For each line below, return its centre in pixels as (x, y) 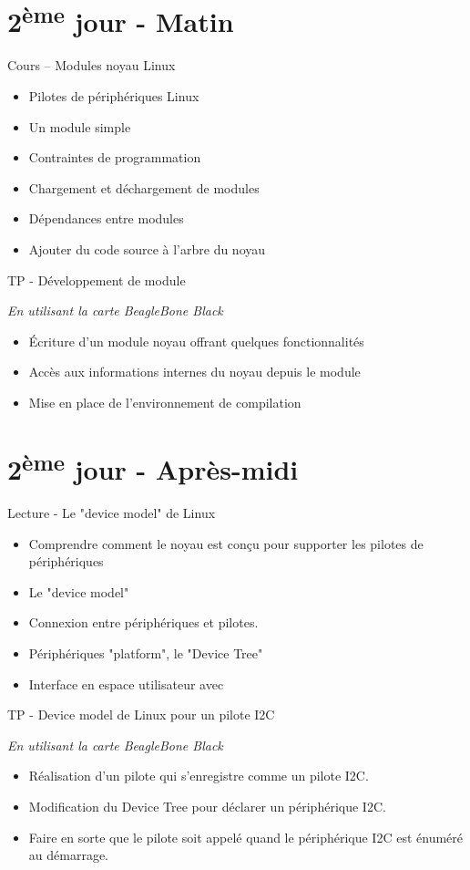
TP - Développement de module (97, 280)
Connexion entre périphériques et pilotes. (143, 622)
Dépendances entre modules (106, 218)
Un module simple (80, 126)
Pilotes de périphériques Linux (114, 96)
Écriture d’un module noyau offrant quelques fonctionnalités (196, 341)
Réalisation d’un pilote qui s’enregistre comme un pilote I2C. (199, 776)
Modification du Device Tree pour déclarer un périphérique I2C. (207, 806)
